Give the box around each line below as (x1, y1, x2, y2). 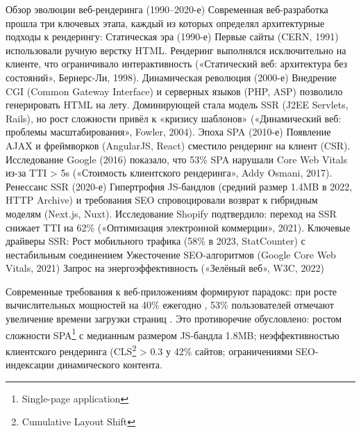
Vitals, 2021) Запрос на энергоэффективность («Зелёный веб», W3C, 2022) (6, 261, 324, 275)
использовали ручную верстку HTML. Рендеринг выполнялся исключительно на (6, 42, 346, 57)
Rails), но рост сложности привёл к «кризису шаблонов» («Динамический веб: (6, 111, 342, 125)
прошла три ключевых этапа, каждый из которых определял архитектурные (6, 15, 325, 30)
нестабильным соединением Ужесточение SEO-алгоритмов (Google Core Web (6, 247, 336, 261)
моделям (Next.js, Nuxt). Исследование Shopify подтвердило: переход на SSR (6, 206, 337, 220)
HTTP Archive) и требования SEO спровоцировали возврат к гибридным (6, 193, 318, 207)
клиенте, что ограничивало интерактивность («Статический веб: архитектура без (6, 56, 348, 71)
